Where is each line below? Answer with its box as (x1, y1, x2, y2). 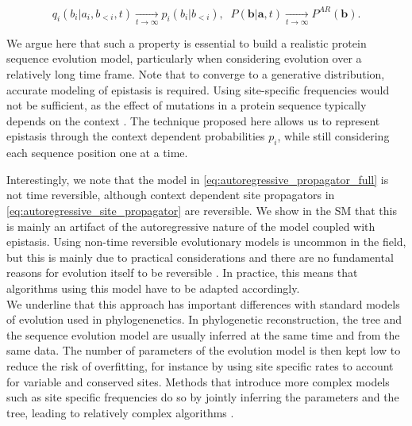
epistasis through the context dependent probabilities (6, 128, 265, 144)
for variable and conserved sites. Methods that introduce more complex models (6, 373, 390, 390)
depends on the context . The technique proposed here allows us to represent (6, 112, 380, 129)
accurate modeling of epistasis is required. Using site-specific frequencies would (6, 81, 390, 98)
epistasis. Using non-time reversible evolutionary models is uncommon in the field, (6, 233, 406, 250)
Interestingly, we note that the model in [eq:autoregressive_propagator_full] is (6, 171, 389, 187)
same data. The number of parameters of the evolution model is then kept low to (6, 342, 401, 359)
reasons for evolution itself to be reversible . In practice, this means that (6, 264, 358, 281)
